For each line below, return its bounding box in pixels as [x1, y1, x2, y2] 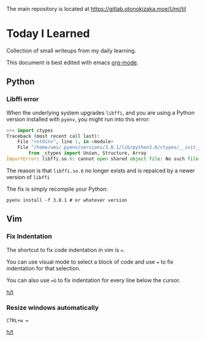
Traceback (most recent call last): [6, 133, 100, 139]
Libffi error [6, 95, 39, 104]
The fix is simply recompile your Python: [6, 185, 109, 193]
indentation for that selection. [6, 264, 81, 272]
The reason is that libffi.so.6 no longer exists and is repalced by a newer [6, 167, 195, 174]
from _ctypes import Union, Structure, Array [28, 150, 147, 156]
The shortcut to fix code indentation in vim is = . [6, 246, 125, 253]
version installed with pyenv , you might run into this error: [6, 115, 150, 123]
